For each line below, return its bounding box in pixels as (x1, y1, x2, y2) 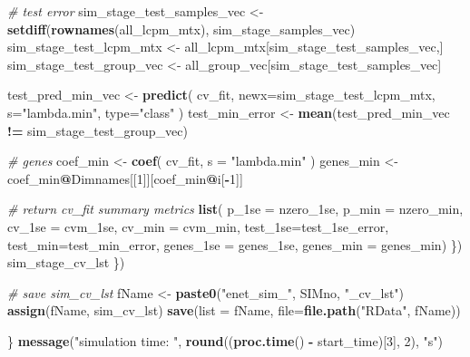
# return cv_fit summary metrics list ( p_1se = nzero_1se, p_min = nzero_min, (7, 199, 464, 218)
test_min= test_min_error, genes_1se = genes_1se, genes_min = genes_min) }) (7, 235, 463, 254)
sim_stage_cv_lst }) (7, 253, 125, 272)
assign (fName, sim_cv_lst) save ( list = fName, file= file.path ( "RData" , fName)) (7, 301, 461, 320)
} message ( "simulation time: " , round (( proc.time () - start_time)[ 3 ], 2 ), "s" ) (7, 331, 443, 350)
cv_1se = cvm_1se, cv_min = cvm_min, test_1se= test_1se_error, (7, 217, 389, 236)
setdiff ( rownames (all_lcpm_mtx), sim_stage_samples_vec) (7, 19, 356, 38)
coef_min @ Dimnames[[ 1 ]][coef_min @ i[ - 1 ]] (7, 169, 243, 188)
